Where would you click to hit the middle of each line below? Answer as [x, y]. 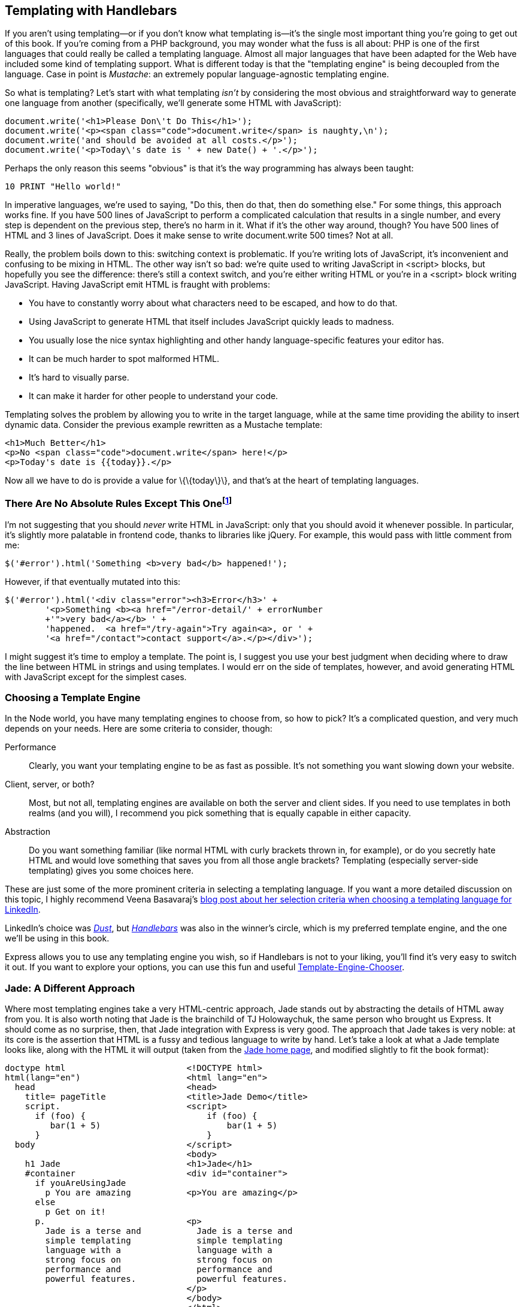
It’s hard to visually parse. [79, 378]
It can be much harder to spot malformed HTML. [124, 359]
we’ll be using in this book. [57, 938]
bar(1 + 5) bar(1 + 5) [164, 1126]
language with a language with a [159, 1250]
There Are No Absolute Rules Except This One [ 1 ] [119, 502]
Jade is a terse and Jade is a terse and [169, 1231]
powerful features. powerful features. [166, 1279]
